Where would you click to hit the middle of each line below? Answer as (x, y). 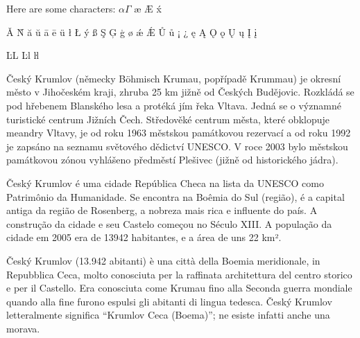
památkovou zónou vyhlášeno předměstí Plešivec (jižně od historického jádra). (172, 160)
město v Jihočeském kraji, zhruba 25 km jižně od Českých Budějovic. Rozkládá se (180, 92)
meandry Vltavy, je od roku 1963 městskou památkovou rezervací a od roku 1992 (179, 133)
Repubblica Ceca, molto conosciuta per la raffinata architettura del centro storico (179, 274)
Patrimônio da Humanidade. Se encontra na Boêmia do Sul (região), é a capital (175, 196)
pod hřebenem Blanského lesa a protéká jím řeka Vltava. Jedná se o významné (174, 105)
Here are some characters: (61, 8)
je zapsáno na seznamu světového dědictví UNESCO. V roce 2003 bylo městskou (177, 146)
